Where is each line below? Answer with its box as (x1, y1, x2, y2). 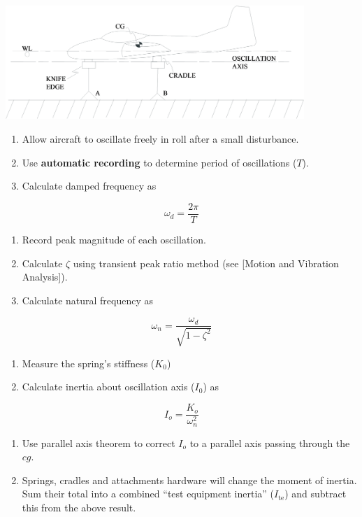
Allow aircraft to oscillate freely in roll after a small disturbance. (22, 132, 299, 146)
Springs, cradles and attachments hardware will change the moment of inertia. (22, 472, 357, 487)
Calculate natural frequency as (22, 292, 154, 307)
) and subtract (284, 486, 347, 501)
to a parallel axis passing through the (189, 435, 350, 450)
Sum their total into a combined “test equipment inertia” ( (22, 486, 275, 501)
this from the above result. (22, 500, 136, 514)
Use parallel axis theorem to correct (22, 435, 175, 450)
